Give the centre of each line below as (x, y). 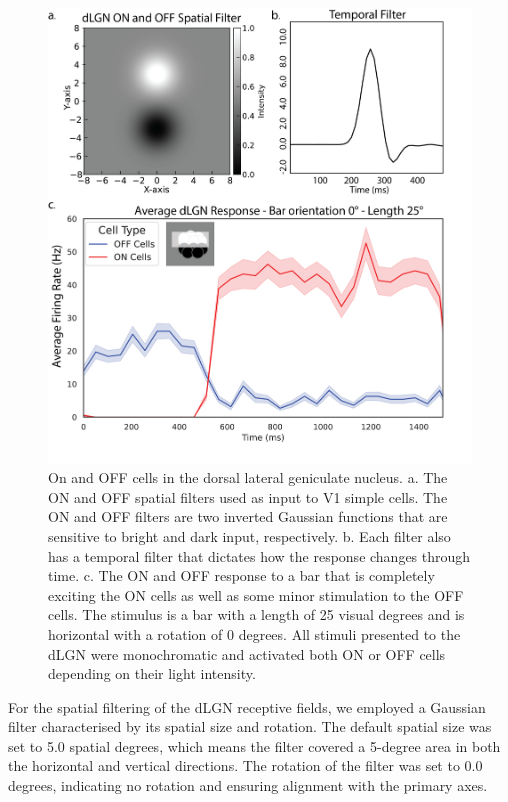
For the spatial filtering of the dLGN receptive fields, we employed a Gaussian (247, 706)
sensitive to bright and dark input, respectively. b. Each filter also (249, 535)
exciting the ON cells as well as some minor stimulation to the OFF (256, 594)
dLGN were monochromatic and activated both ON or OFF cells (247, 653)
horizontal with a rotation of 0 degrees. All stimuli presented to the (254, 633)
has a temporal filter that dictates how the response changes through (259, 555)
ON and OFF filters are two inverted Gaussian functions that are (248, 516)
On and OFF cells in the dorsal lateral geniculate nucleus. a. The (248, 477)
